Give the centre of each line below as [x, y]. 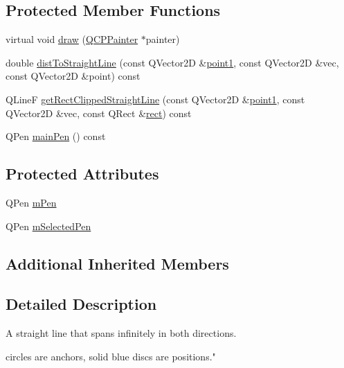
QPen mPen [31, 202]
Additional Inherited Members [117, 263]
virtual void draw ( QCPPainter [72, 39]
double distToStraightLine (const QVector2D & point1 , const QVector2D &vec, [172, 62]
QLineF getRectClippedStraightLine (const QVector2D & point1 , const [155, 99]
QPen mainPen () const [56, 136]
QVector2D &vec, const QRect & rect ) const [99, 113]
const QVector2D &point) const [73, 76]
